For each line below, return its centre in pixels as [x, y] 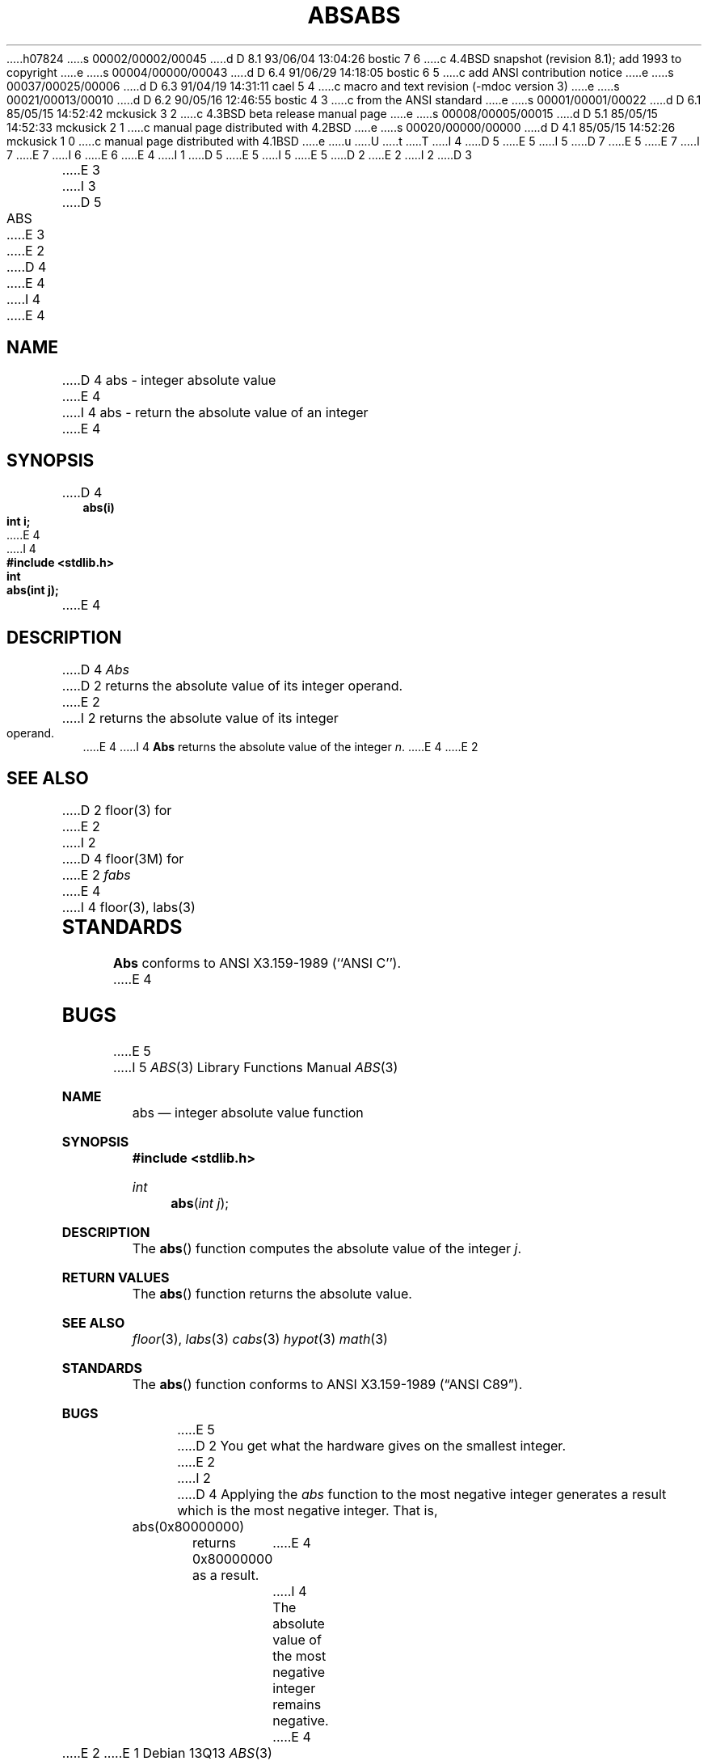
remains [297, 1704]
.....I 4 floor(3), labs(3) [129, 908]
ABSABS [354, 15]
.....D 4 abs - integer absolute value [169, 380]
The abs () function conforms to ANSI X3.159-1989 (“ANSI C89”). [327, 1384]
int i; [19, 522]
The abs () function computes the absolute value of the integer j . [327, 1248]
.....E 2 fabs [96, 875]
